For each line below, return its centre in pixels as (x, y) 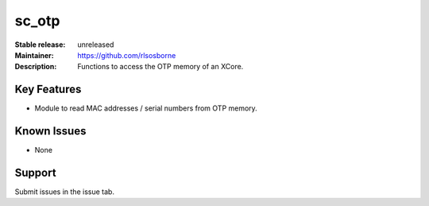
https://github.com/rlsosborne (127, 55)
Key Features (48, 89)
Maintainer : (35, 55)
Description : (36, 67)
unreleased (96, 45)
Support (35, 172)
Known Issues (50, 131)
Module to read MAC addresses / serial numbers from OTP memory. (146, 108)
